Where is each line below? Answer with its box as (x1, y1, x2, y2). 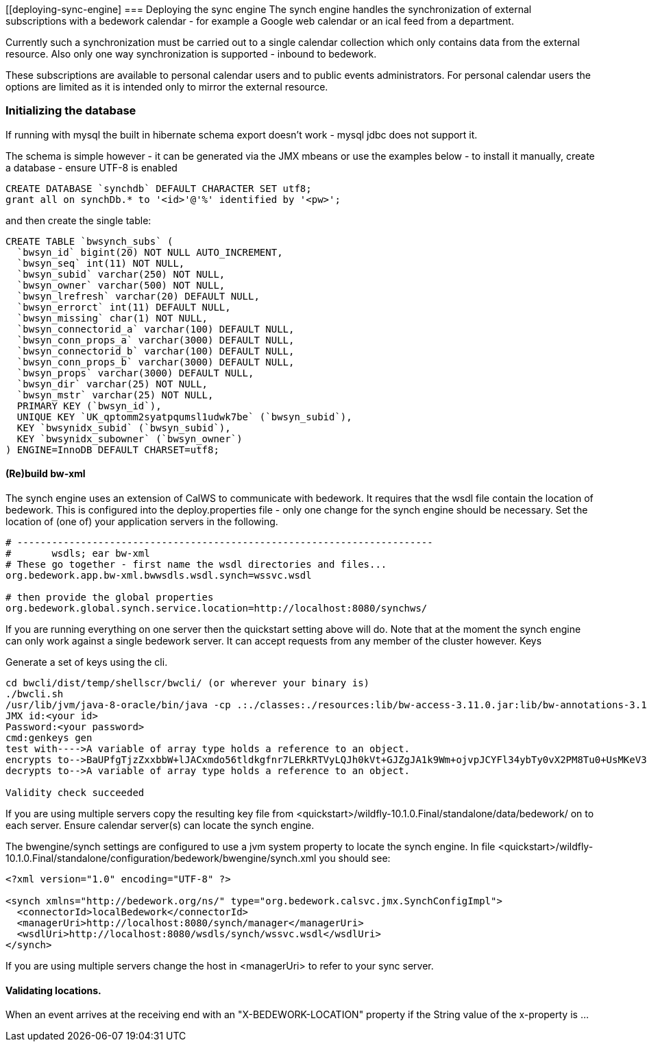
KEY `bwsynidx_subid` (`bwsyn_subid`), (16, 422, 231, 433)
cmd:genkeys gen (5, 732, 93, 743)
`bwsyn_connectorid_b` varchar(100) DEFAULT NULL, (16, 345, 295, 357)
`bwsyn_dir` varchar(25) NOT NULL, (16, 378, 208, 389)
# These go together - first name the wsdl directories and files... (5, 558, 387, 570)
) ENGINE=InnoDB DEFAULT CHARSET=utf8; (5, 444, 219, 455)
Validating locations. (5, 984, 101, 996)
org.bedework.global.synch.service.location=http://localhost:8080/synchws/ (5, 602, 428, 614)
